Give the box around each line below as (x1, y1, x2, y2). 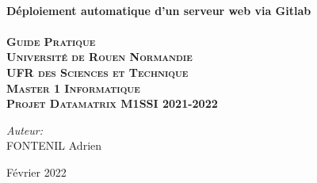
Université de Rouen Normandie (6, 48, 193, 65)
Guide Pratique (6, 32, 96, 49)
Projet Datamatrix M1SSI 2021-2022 (6, 95, 218, 112)
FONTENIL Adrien (6, 137, 102, 154)
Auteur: (6, 121, 44, 138)
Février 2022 (6, 163, 67, 180)
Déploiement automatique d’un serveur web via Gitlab (6, 2, 311, 18)
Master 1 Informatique (6, 79, 140, 96)
